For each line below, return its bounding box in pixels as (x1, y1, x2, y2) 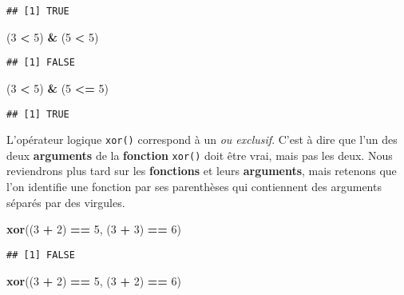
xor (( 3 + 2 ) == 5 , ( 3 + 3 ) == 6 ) (6, 221, 181, 237)
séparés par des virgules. (6, 193, 125, 210)
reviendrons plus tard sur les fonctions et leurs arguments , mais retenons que (6, 162, 397, 179)
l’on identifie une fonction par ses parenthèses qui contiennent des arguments (6, 178, 382, 195)
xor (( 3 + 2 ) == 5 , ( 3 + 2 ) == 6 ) (6, 272, 181, 289)
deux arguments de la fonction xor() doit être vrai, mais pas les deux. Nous (6, 146, 393, 163)
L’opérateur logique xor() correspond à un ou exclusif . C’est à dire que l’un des (6, 131, 398, 148)
